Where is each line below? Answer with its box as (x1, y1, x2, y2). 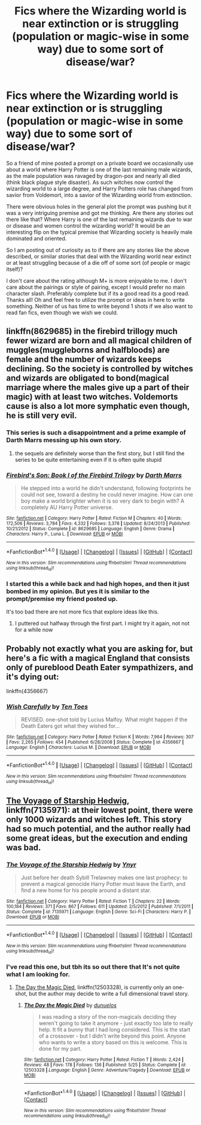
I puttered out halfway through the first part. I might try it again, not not (14, 620, 190, 627)
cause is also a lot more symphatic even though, (6, 401, 190, 412)
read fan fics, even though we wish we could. (6, 309, 118, 316)
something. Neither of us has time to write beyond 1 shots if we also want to (6, 303, 193, 310)
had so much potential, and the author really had (6, 824, 191, 834)
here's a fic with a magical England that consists (6, 653, 190, 663)
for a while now (14, 626, 53, 633)
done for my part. (38, 1045, 82, 1053)
